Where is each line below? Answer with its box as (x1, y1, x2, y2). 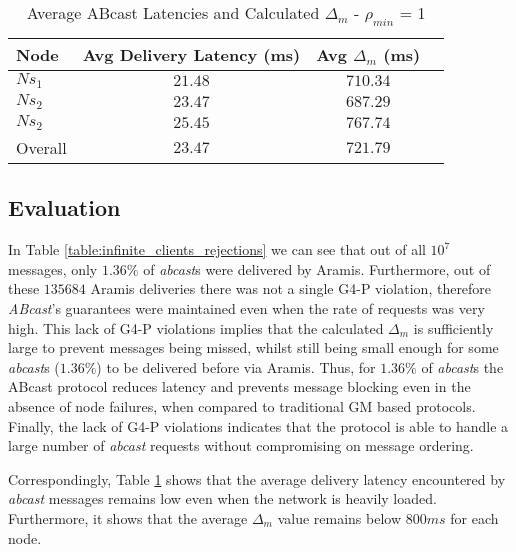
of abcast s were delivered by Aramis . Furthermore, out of (143, 258, 491, 279)
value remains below (277, 507, 402, 528)
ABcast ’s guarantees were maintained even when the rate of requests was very (8, 297, 485, 318)
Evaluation (8, 192, 121, 223)
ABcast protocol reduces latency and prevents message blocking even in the (8, 376, 471, 397)
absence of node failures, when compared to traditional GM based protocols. (8, 395, 476, 416)
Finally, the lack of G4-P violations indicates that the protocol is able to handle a (8, 415, 509, 436)
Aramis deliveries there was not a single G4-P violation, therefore (90, 278, 492, 299)
